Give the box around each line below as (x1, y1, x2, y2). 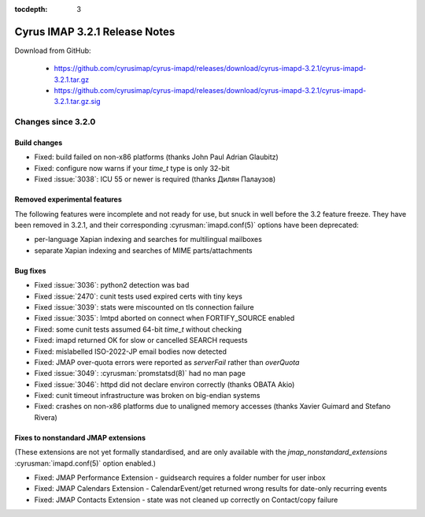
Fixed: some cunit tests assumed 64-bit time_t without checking (34, 324, 242, 334)
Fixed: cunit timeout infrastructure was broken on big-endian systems (34, 391, 261, 400)
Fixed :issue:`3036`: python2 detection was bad (34, 281, 190, 290)
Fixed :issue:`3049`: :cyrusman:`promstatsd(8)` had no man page (34, 369, 246, 378)
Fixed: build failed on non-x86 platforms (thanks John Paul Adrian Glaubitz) (34, 152, 279, 162)
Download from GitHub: (14, 46, 91, 55)
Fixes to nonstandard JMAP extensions (14, 433, 146, 442)
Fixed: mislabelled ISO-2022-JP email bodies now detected (34, 347, 227, 356)
